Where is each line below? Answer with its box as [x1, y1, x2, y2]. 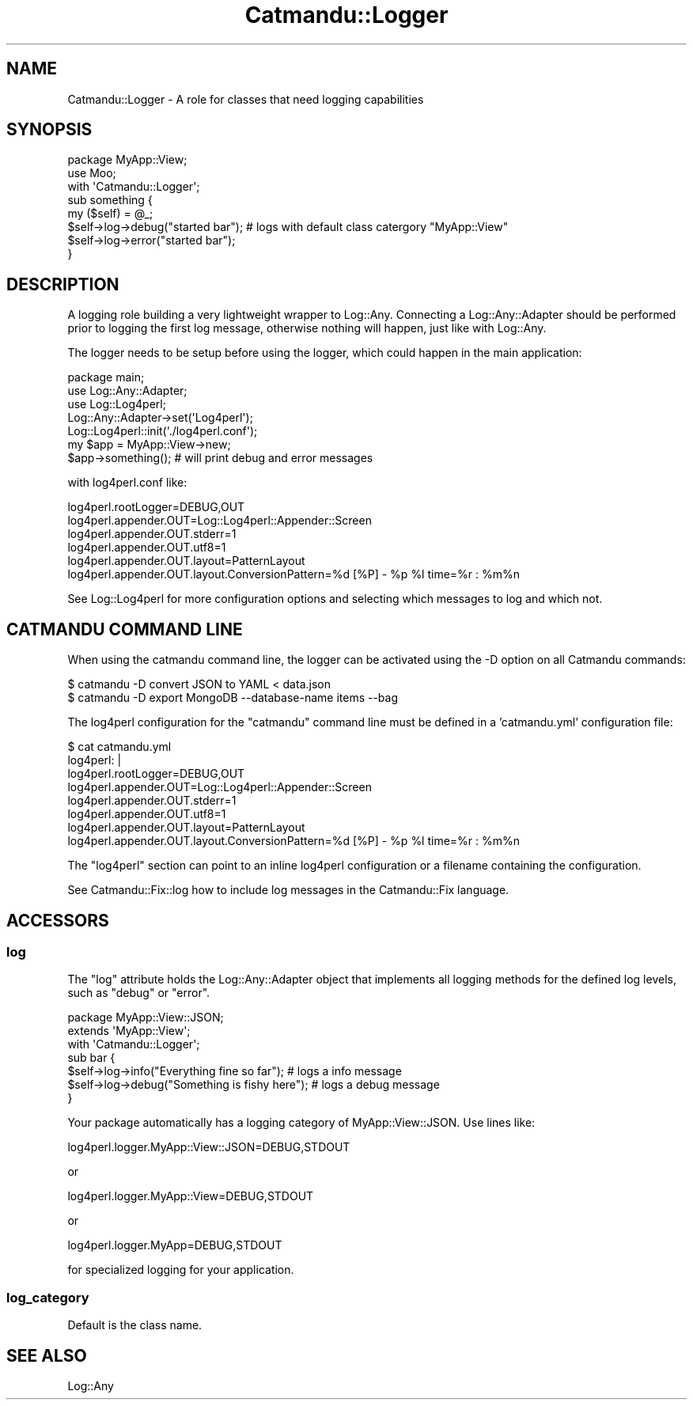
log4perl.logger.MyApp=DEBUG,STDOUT [67, 1238, 282, 1253]
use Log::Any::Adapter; [67, 384, 187, 398]
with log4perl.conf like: [67, 476, 187, 490]
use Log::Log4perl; [67, 397, 166, 411]
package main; [67, 370, 145, 385]
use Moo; [67, 166, 116, 180]
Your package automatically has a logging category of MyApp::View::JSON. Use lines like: [67, 1116, 536, 1130]
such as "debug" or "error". [67, 986, 210, 1000]
